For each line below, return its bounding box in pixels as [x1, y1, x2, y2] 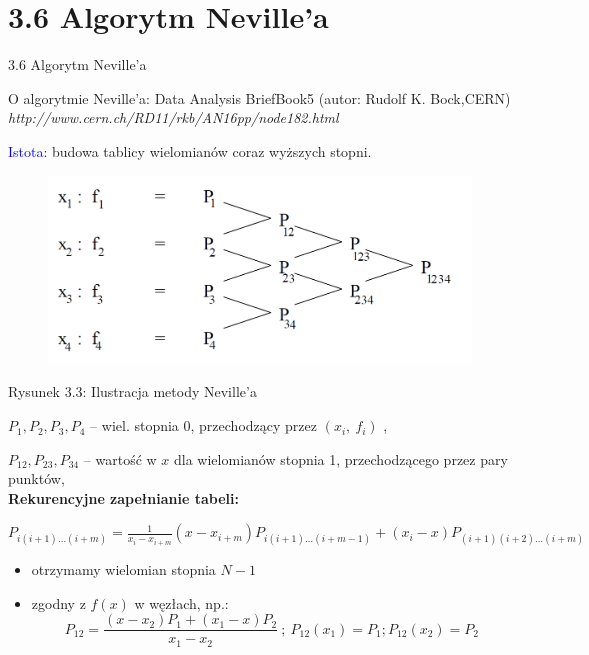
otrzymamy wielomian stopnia [31, 558, 216, 579]
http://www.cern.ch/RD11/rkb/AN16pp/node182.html [8, 107, 339, 128]
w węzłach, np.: [134, 592, 229, 613]
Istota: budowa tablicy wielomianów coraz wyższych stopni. [8, 140, 372, 161]
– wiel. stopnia [90, 415, 179, 436]
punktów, [8, 468, 65, 489]
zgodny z [31, 592, 86, 613]
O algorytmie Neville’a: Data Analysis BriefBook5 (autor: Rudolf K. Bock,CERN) [8, 87, 511, 108]
